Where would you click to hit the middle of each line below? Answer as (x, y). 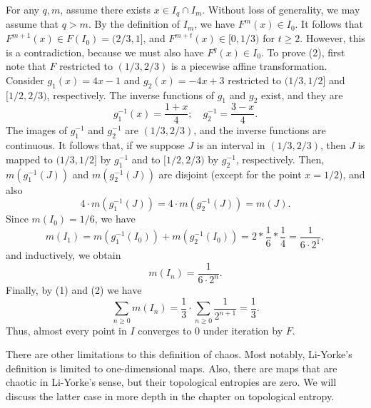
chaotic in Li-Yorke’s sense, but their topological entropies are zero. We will (171, 382)
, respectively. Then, (280, 159)
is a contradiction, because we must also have (105, 52)
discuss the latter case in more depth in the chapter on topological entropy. (170, 396)
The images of (37, 130)
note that (26, 66)
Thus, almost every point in (66, 330)
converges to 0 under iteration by (210, 330)
